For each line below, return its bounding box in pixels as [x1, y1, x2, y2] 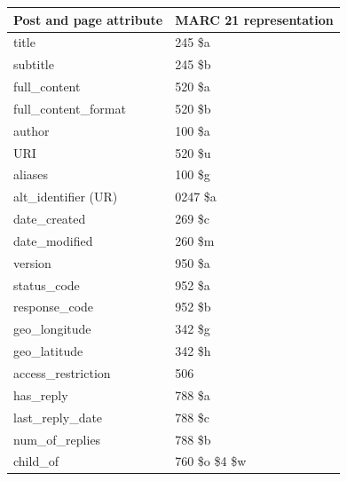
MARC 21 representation [175, 10, 334, 28]
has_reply [13, 385, 68, 404]
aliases [13, 165, 49, 184]
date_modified [13, 231, 93, 249]
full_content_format [13, 99, 126, 117]
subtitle [13, 55, 54, 74]
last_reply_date [13, 407, 103, 426]
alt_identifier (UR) [13, 187, 118, 206]
